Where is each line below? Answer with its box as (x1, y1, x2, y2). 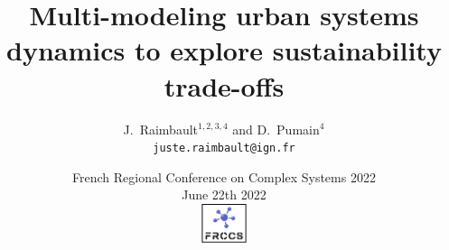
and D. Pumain (232, 119, 320, 138)
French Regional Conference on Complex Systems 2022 (72, 167, 376, 186)
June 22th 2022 (182, 185, 267, 204)
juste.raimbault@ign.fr (153, 142, 295, 155)
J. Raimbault (123, 119, 199, 138)
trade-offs (164, 67, 285, 104)
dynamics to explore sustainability (6, 32, 442, 69)
